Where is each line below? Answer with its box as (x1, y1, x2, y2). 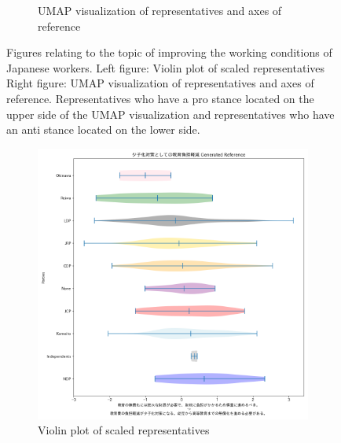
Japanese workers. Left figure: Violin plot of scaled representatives (6, 59, 325, 76)
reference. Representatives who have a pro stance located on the (6, 90, 314, 106)
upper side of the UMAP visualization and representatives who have (6, 105, 335, 122)
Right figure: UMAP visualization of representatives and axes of (6, 75, 314, 91)
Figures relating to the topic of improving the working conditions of (6, 44, 332, 61)
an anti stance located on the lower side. (6, 121, 200, 138)
